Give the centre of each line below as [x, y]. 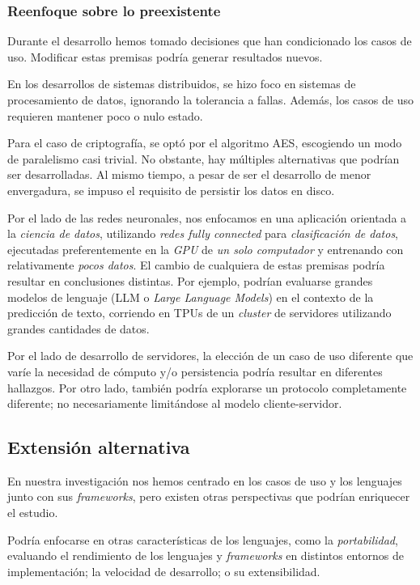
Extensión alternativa [99, 447]
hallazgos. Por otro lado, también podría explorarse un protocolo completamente [207, 387]
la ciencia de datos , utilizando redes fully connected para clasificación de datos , [203, 233]
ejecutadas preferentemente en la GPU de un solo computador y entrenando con [206, 249]
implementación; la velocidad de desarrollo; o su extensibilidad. [164, 571]
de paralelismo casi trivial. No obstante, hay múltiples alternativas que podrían [204, 158]
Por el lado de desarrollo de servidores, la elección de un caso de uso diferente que [210, 356]
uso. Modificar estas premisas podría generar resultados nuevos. [165, 56]
